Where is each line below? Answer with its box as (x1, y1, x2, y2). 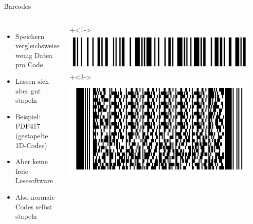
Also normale (15, 191, 55, 202)
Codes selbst (15, 201, 53, 211)
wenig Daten (15, 50, 53, 60)
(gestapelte (15, 130, 48, 140)
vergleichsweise (15, 40, 60, 51)
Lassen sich (15, 75, 49, 86)
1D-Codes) (15, 140, 47, 150)
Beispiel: (15, 111, 41, 121)
